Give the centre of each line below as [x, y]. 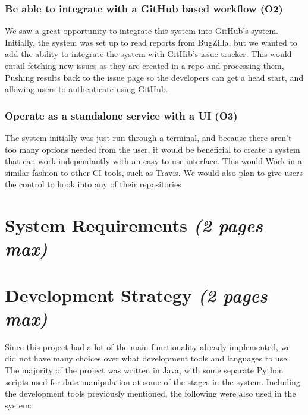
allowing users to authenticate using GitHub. [87, 89]
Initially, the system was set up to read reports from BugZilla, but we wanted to [151, 42]
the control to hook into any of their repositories [93, 184]
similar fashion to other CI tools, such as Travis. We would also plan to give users [154, 172]
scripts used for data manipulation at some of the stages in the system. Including [153, 381]
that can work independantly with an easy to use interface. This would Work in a [153, 161]
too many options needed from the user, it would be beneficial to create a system [153, 149]
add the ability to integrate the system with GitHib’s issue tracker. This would [148, 54]
